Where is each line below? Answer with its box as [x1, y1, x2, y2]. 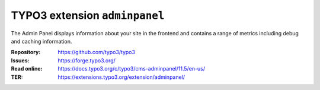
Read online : [11, 65, 43, 72]
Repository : [11, 49, 41, 56]
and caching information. [11, 38, 72, 45]
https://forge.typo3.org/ [57, 56, 116, 64]
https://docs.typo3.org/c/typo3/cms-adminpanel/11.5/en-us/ [57, 65, 206, 72]
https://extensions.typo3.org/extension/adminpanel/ [57, 74, 185, 81]
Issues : [11, 56, 30, 64]
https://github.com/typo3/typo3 [57, 49, 136, 56]
